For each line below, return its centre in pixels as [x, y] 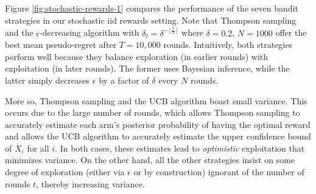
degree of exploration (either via [65, 172]
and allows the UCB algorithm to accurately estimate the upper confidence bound [158, 136]
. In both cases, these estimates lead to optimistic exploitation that [180, 148]
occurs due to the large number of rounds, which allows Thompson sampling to [153, 112]
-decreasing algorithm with [90, 32]
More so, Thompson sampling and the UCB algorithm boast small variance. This [156, 100]
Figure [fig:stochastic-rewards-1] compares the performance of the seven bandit [152, 8]
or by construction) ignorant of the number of [219, 172]
